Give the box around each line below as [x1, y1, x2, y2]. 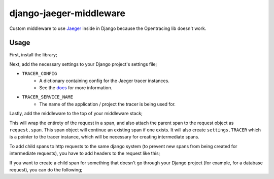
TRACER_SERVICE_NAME [22, 94, 74, 100]
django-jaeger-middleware [9, 8, 125, 19]
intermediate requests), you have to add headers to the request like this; [9, 150, 160, 157]
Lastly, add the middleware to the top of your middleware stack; [9, 111, 143, 117]
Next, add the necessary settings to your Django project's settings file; [9, 61, 157, 67]
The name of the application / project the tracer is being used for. [39, 101, 176, 107]
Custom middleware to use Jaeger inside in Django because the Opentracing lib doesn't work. [9, 25, 207, 31]
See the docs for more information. [39, 85, 113, 91]
